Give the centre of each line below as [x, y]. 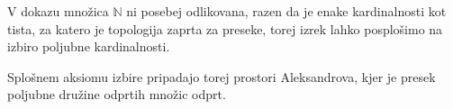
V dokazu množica [58, 11]
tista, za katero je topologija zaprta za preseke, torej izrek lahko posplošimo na [225, 28]
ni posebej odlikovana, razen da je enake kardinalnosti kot [286, 11]
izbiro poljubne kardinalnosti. [89, 46]
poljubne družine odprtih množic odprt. [117, 94]
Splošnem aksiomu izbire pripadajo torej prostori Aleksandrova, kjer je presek [222, 76]
